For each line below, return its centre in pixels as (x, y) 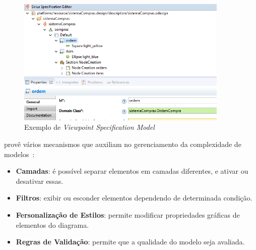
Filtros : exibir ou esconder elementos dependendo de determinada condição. (134, 198)
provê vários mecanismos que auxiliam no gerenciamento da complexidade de (123, 144)
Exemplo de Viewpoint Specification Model (89, 127)
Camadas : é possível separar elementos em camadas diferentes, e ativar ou (132, 171)
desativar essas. (40, 181)
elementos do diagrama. (52, 224)
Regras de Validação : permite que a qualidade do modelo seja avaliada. (130, 242)
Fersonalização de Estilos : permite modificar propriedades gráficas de (128, 214)
